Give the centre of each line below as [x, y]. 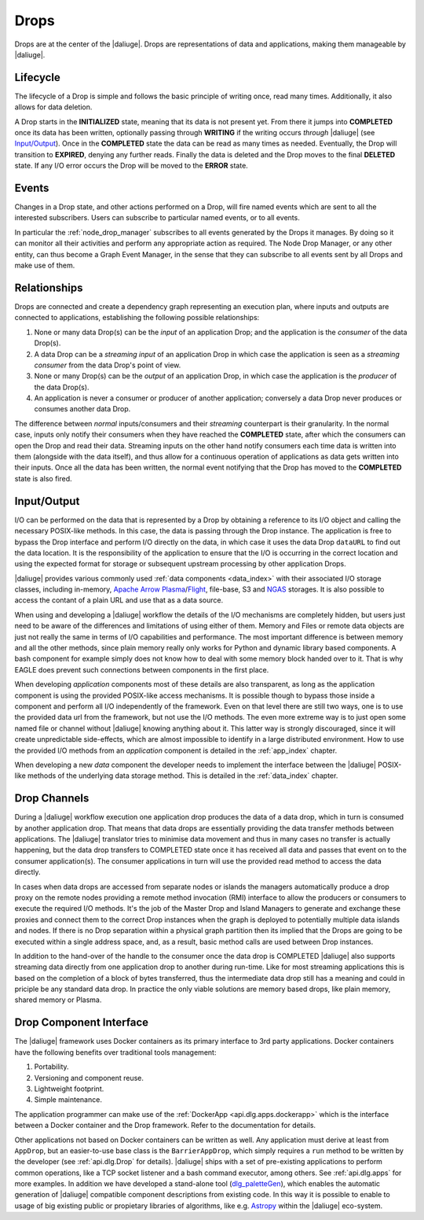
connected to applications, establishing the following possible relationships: [137, 318]
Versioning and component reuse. [89, 1078]
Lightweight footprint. [69, 1089]
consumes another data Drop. [82, 409]
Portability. [52, 1067]
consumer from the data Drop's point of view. [108, 365]
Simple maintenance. [68, 1100]
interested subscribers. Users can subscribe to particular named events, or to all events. [157, 218]
